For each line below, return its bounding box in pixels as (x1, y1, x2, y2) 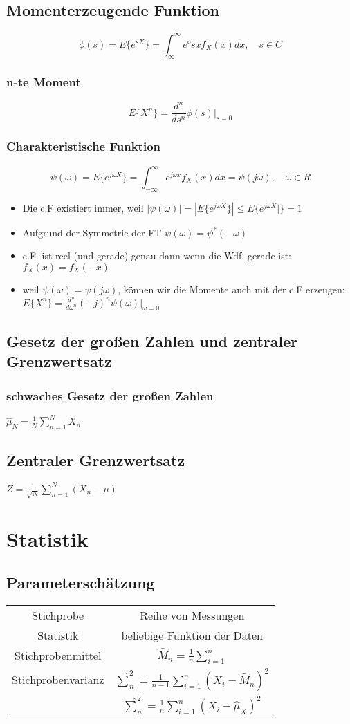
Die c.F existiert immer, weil (22, 200, 144, 214)
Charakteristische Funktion (6, 138, 160, 155)
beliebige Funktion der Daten (121, 627, 264, 644)
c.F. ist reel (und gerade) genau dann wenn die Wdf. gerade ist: (22, 248, 292, 263)
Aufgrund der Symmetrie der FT (22, 225, 162, 239)
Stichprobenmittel (15, 647, 102, 664)
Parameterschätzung (6, 572, 155, 593)
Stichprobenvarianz (12, 671, 104, 688)
